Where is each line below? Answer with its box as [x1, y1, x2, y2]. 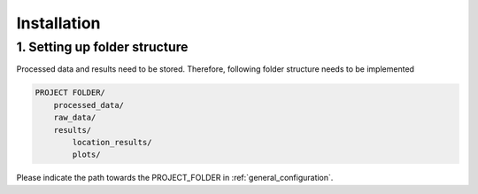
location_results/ [72, 137, 152, 147]
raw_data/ [53, 113, 96, 123]
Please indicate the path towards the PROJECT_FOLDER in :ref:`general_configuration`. [16, 173, 334, 183]
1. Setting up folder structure [16, 39, 189, 55]
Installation [16, 13, 101, 33]
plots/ [72, 150, 101, 159]
